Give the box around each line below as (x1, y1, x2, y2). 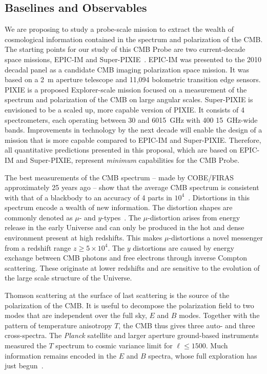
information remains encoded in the (5, 350, 116, 361)
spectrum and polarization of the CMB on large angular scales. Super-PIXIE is (5, 94, 253, 105)
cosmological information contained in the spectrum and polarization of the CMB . (5, 33, 263, 44)
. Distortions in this (188, 192, 250, 202)
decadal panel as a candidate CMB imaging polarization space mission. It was (5, 64, 249, 74)
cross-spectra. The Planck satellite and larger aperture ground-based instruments (5, 330, 259, 341)
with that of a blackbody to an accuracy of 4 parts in (5, 192, 172, 202)
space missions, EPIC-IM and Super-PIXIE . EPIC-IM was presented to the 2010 (5, 53, 262, 64)
